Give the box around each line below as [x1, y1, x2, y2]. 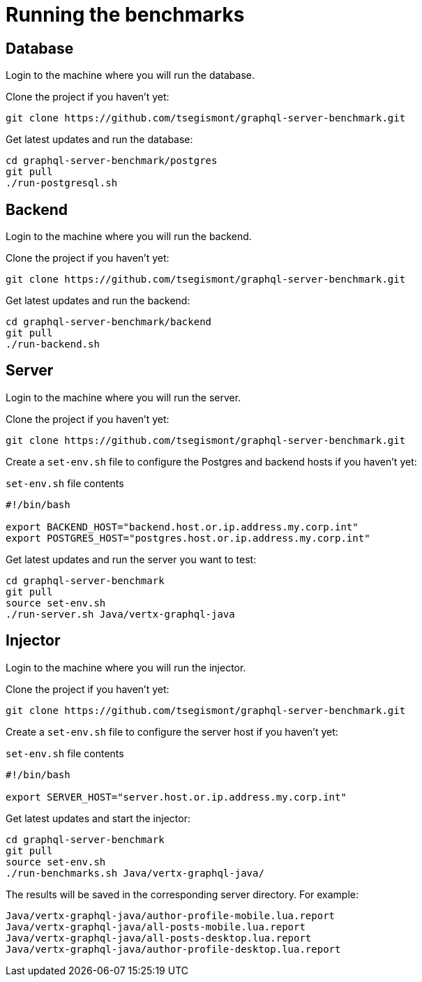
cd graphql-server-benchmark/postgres [6, 155, 218, 167]
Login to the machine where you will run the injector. [6, 661, 246, 674]
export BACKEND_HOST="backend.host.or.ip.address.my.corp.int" [6, 521, 359, 533]
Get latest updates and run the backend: [6, 295, 190, 307]
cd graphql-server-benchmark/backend [6, 316, 212, 328]
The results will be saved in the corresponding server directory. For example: [6, 888, 359, 900]
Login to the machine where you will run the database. [6, 69, 255, 82]
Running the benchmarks [6, 3, 245, 27]
